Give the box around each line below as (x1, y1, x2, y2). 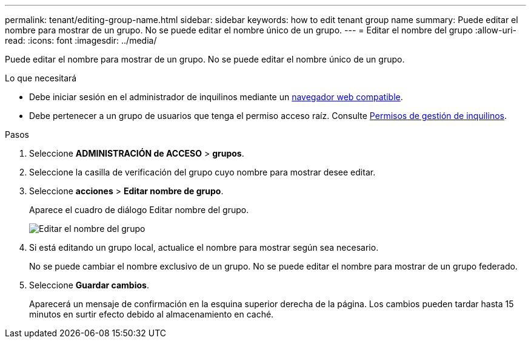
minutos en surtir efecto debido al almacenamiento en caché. (29, 309, 274, 319)
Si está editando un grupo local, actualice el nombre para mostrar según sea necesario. (29, 242, 379, 253)
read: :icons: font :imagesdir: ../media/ (5, 35, 157, 46)
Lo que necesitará (5, 73, 77, 83)
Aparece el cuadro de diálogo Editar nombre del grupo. (29, 205, 249, 215)
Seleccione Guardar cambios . (29, 280, 149, 290)
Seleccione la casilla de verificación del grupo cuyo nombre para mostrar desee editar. (29, 167, 376, 177)
